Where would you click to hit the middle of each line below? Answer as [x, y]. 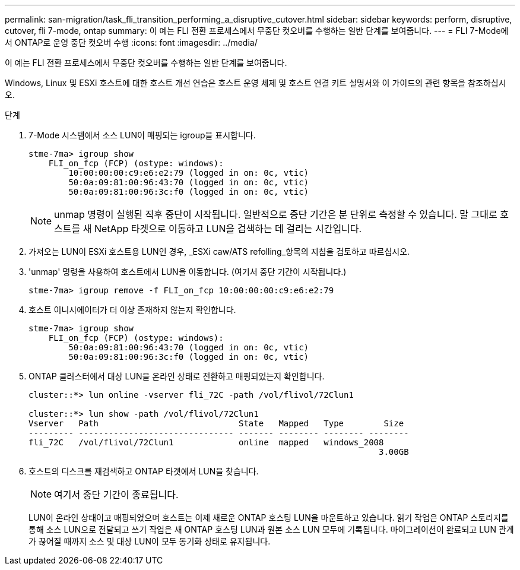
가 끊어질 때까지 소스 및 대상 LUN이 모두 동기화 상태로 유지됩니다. [150, 541]
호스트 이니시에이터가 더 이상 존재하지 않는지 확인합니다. [132, 310]
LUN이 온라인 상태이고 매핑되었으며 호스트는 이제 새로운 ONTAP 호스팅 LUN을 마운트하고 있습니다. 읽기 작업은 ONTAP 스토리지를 [269, 517]
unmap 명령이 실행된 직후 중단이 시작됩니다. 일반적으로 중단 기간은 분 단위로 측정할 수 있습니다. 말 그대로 [276, 214]
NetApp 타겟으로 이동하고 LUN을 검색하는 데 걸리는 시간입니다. [228, 229]
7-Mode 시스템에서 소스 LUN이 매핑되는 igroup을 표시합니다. [142, 135]
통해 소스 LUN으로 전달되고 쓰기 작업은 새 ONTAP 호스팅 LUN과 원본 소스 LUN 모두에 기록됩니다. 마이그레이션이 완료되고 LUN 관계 [271, 529]
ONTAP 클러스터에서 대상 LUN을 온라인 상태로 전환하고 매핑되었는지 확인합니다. [177, 376]
